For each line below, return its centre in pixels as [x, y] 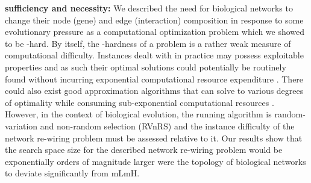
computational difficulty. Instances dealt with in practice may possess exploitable [154, 55]
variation [21, 126]
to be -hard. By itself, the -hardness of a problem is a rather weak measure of [148, 43]
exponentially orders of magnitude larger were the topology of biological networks [155, 161]
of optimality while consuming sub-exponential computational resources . [140, 102]
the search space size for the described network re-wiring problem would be [144, 150]
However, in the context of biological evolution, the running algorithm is [138, 114]
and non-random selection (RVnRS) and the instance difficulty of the [167, 126]
